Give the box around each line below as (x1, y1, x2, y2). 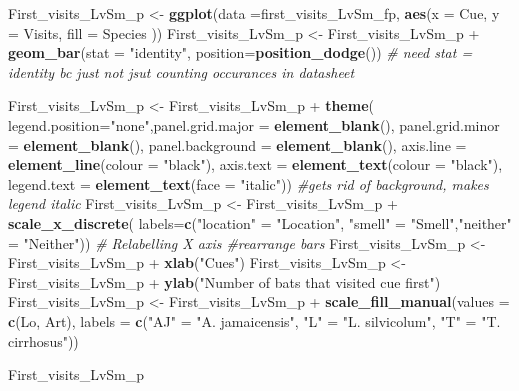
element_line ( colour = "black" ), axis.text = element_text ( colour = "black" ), (8, 154, 503, 175)
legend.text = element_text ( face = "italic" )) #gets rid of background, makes (8, 173, 489, 194)
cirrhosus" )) (8, 330, 79, 351)
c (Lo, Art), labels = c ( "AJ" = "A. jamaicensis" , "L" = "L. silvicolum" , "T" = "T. (8, 310, 501, 331)
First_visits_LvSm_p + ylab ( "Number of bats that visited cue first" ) (8, 271, 441, 292)
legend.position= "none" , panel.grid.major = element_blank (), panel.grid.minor (8, 114, 500, 135)
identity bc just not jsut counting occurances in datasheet (8, 61, 355, 82)
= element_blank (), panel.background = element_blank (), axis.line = (8, 134, 467, 155)
